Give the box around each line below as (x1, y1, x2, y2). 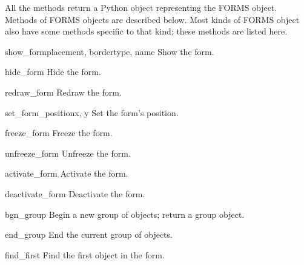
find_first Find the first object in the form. (5, 248, 165, 261)
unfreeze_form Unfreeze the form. (5, 146, 131, 159)
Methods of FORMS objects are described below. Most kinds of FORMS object (5, 13, 300, 25)
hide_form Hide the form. (5, 65, 101, 78)
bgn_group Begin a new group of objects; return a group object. (5, 208, 245, 220)
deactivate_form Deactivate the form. (5, 187, 145, 200)
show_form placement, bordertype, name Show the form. (5, 45, 214, 57)
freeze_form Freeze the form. (5, 126, 113, 139)
